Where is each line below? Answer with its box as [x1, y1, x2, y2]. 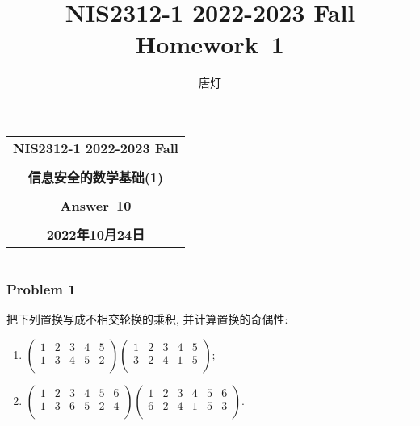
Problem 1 [6, 278, 76, 299]
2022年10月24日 [46, 224, 145, 244]
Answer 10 [60, 195, 132, 215]
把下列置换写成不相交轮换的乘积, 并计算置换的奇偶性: [6, 311, 288, 328]
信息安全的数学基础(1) [27, 167, 164, 186]
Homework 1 [136, 27, 284, 61]
